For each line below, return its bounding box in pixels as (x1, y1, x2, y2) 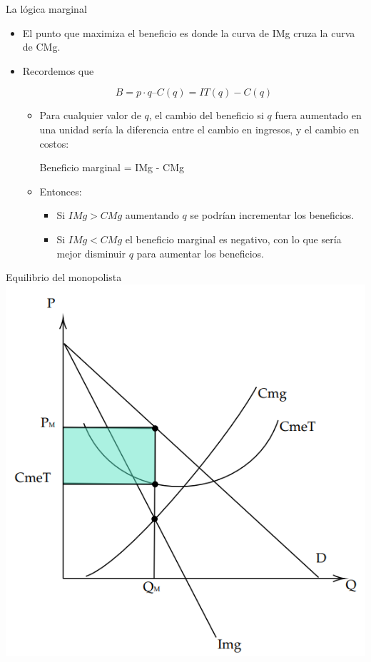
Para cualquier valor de (39, 108, 141, 123)
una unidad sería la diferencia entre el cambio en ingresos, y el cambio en (39, 121, 360, 136)
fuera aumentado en (275, 108, 362, 123)
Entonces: (39, 183, 82, 198)
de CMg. (22, 39, 61, 54)
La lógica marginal (6, 1, 87, 16)
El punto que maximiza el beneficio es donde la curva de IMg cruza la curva (22, 25, 355, 40)
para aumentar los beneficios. (136, 245, 264, 260)
